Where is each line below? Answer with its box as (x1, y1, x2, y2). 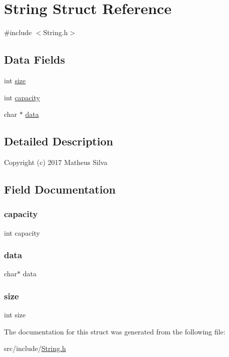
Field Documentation (4, 181, 116, 197)
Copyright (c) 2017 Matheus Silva (4, 156, 107, 167)
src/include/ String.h (4, 343, 66, 353)
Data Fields (4, 52, 65, 67)
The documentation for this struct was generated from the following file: (4, 326, 225, 336)
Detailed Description (4, 133, 113, 149)
